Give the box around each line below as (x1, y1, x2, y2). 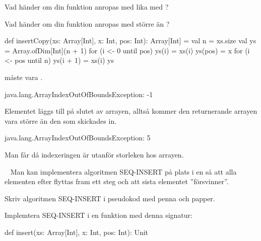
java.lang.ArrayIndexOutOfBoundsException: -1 (5, 89, 153, 99)
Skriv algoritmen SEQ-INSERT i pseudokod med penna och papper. (5, 193, 215, 203)
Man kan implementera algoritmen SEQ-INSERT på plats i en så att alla (10, 166, 237, 177)
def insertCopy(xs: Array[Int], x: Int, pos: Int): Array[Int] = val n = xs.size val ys (5, 35, 256, 46)
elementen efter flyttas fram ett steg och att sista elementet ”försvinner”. (5, 176, 229, 187)
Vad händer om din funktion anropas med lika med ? (5, 2, 169, 12)
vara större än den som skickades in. (5, 115, 117, 126)
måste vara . (5, 71, 43, 82)
